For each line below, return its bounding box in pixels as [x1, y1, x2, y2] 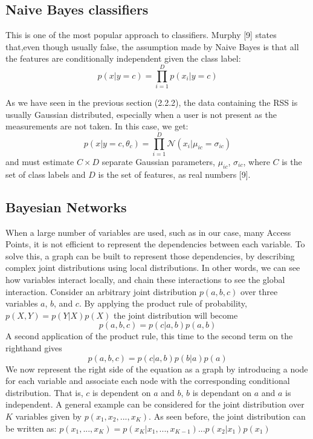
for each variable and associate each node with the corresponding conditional [5, 374, 290, 387]
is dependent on [92, 386, 151, 398]
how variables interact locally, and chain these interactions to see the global [5, 273, 285, 285]
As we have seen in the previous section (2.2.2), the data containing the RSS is [5, 96, 298, 109]
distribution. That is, [5, 386, 83, 398]
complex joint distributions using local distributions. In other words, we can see [5, 261, 300, 274]
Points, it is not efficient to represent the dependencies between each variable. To [5, 238, 305, 250]
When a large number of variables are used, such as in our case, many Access [5, 226, 291, 238]
